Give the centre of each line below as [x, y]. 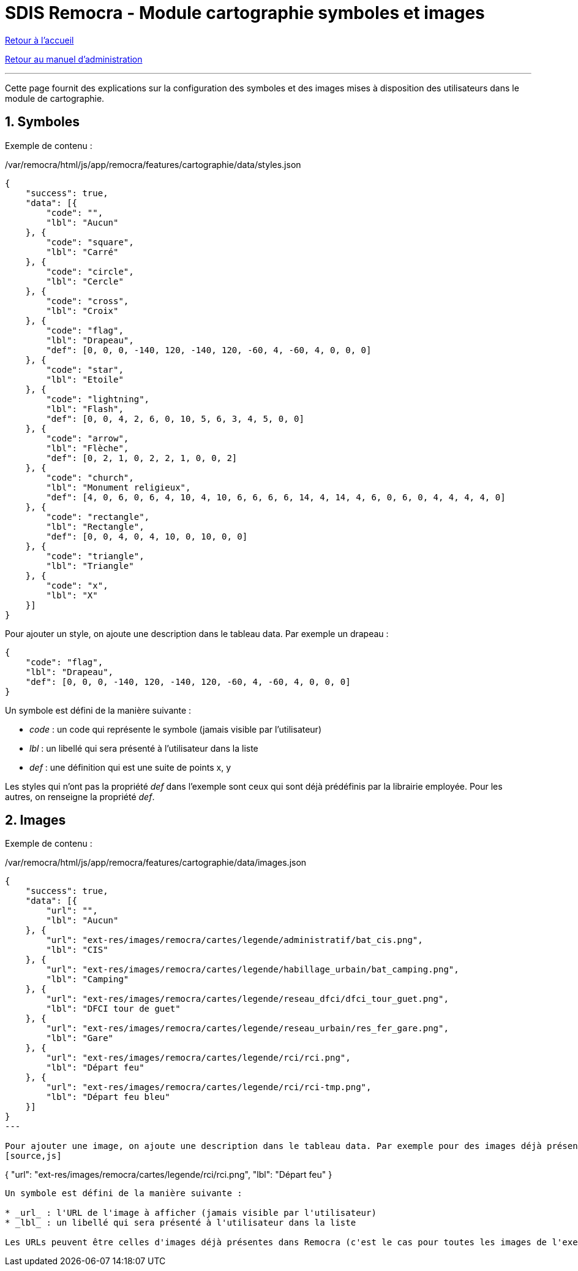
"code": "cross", [88, 301]
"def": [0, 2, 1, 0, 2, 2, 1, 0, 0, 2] [142, 458]
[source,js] [33, 1156]
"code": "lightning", [98, 399]
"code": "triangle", [95, 556]
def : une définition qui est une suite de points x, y [130, 767]
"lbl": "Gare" [80, 1038]
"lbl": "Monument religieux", [118, 487]
